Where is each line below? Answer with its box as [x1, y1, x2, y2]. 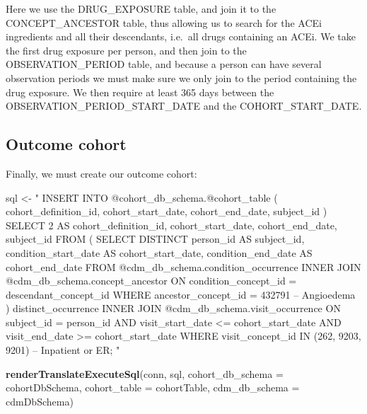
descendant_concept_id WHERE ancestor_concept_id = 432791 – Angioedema [6, 287, 356, 301]
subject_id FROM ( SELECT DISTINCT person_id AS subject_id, [6, 231, 305, 246]
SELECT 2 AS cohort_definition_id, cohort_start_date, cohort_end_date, [6, 217, 337, 232]
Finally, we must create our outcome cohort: [6, 166, 197, 180]
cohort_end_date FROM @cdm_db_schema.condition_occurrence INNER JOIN [6, 259, 361, 274]
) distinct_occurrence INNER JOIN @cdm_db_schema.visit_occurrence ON [6, 301, 341, 316]
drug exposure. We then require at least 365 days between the [6, 84, 274, 99]
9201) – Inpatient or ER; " [6, 343, 120, 357]
